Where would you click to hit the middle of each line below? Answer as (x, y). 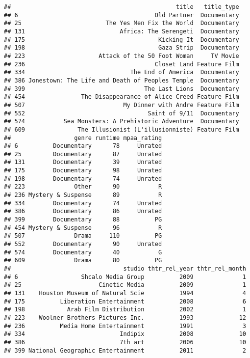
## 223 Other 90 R (83, 187)
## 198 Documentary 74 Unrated (83, 179)
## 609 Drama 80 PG (83, 261)
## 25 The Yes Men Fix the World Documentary (122, 23)
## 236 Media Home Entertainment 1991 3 (125, 326)
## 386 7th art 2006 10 (125, 342)
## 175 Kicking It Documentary (122, 40)
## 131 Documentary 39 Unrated (83, 162)
